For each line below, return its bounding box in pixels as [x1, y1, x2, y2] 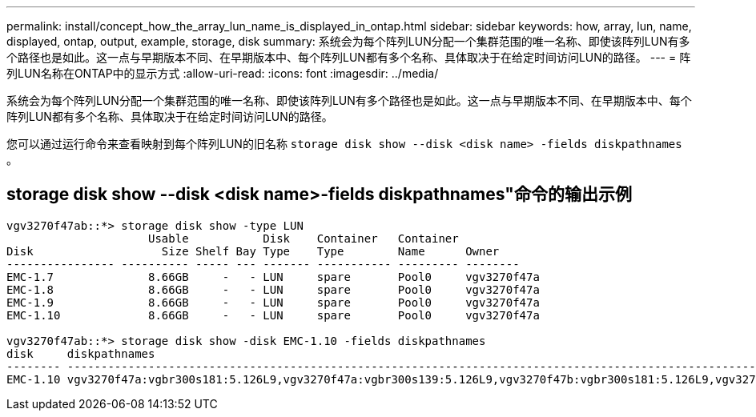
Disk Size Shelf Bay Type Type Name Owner [6, 244, 500, 258]
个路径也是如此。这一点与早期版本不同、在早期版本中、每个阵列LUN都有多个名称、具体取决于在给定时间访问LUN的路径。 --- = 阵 [6, 50, 691, 64]
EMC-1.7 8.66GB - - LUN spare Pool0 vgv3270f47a [6, 270, 540, 283]
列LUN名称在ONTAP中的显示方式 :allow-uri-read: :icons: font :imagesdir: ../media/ [6, 66, 439, 80]
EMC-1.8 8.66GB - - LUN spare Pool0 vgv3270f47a [6, 283, 540, 296]
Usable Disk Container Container [148, 231, 459, 245]
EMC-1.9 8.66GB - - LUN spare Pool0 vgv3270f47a [6, 295, 540, 309]
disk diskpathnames [6, 347, 155, 360]
